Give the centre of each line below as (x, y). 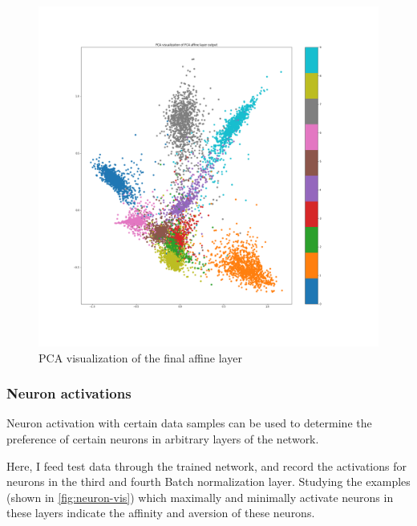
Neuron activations (69, 393)
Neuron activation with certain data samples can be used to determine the (189, 423)
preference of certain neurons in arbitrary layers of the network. (163, 439)
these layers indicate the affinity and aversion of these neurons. (161, 513)
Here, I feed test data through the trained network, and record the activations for (206, 465)
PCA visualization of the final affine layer (140, 357)
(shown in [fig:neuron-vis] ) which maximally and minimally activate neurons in (200, 497)
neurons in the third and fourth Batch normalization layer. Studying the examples (208, 481)
